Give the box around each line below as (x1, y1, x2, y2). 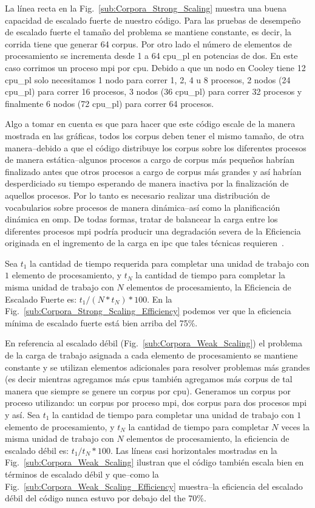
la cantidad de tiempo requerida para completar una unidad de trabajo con (30, 256, 310, 269)
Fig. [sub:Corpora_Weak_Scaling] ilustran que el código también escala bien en (5, 456, 304, 469)
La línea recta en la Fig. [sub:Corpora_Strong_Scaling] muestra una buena (5, 2, 286, 14)
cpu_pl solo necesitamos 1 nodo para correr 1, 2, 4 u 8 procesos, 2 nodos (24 (5, 73, 291, 86)
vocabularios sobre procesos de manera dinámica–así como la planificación (5, 201, 280, 213)
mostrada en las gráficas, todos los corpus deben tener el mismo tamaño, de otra (5, 129, 305, 142)
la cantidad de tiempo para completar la (135, 269, 285, 281)
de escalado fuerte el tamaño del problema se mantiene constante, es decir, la (5, 26, 292, 38)
